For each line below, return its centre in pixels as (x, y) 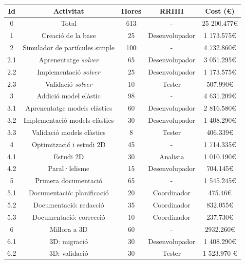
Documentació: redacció (69, 205)
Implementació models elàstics (69, 120)
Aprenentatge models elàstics (68, 108)
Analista (171, 156)
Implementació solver (69, 71)
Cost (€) (220, 10)
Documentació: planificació (68, 193)
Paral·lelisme (69, 168)
